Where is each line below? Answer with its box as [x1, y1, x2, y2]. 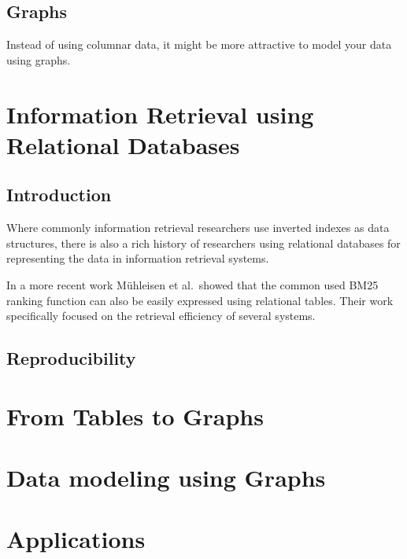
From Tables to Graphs [6, 399, 264, 432]
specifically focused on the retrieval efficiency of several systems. [6, 307, 316, 324]
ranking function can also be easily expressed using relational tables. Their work [6, 292, 394, 308]
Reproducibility [6, 346, 136, 370]
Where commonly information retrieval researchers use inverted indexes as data [6, 219, 390, 236]
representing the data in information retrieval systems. [6, 250, 269, 267]
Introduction [6, 182, 112, 207]
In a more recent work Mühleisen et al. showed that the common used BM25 [6, 276, 379, 292]
